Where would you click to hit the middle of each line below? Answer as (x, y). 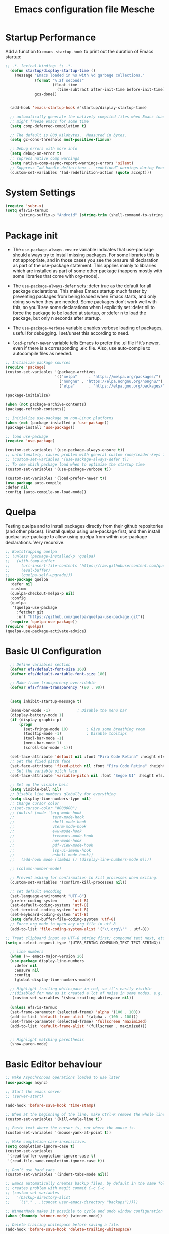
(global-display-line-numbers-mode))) (55, 980)
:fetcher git (30, 612)
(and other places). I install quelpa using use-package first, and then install (83, 531)
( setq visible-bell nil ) (36, 789)
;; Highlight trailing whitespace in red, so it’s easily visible (81, 989)
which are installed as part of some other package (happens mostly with (87, 271)
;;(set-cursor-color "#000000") (44, 808)
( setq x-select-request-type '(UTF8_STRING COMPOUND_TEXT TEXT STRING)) (83, 943)
